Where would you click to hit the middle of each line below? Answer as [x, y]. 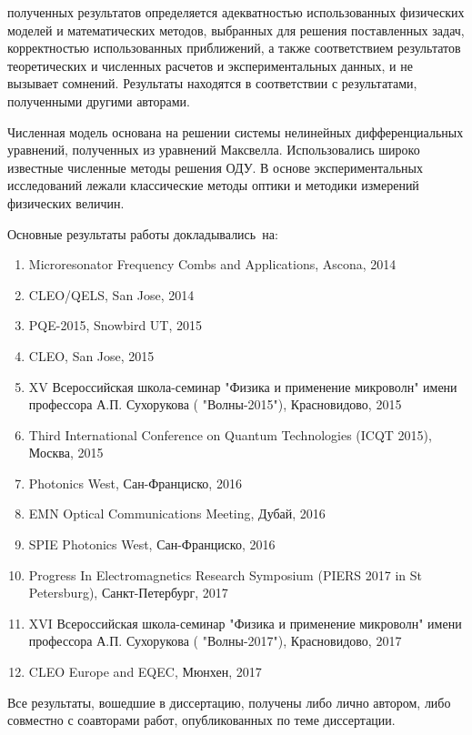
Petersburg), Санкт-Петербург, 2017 [128, 593]
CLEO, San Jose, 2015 [91, 355]
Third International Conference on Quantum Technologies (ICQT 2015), [230, 434]
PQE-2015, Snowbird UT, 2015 [115, 325]
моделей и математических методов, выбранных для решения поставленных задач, [236, 30]
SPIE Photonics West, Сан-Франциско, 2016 [152, 544]
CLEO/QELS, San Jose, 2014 [111, 294]
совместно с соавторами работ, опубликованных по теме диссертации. [201, 720]
